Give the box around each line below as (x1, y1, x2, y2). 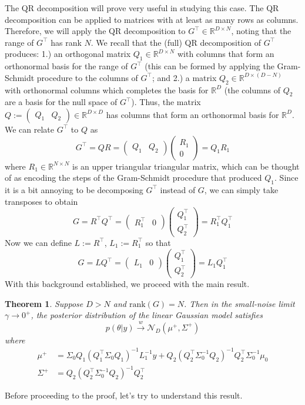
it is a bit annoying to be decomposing (5, 183, 143, 195)
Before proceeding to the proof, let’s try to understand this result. (5, 389, 243, 401)
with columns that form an (177, 48, 274, 60)
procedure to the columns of (36, 71, 138, 83)
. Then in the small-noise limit (184, 297, 295, 309)
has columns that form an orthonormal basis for (106, 108, 279, 120)
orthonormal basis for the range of (5, 60, 128, 72)
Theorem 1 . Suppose (5, 297, 83, 309)
